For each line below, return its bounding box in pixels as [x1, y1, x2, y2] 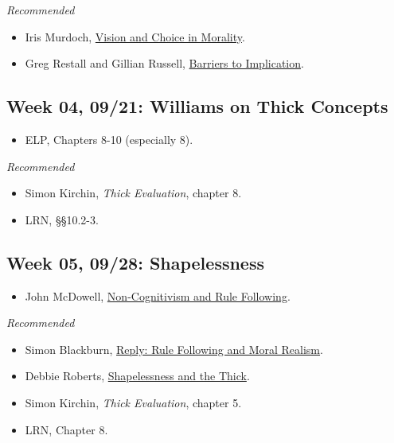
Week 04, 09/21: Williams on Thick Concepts [6, 94, 388, 119]
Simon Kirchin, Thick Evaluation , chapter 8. [25, 185, 242, 201]
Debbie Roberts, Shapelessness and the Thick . [25, 367, 250, 384]
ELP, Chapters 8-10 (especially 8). [25, 130, 193, 147]
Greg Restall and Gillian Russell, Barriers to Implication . [25, 55, 304, 72]
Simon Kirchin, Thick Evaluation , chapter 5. [25, 394, 242, 410]
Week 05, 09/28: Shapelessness [6, 250, 265, 274]
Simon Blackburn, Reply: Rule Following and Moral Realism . [25, 340, 323, 357]
